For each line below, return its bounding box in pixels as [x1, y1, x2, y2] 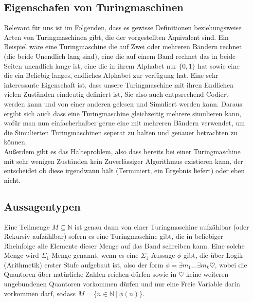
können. [4, 137, 27, 147]
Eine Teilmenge [4, 221, 50, 231]
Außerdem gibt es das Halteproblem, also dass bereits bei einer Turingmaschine [4, 146, 241, 156]
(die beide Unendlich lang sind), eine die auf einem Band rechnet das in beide [4, 51, 236, 61]
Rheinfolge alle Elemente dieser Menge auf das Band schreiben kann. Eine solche [4, 240, 245, 250]
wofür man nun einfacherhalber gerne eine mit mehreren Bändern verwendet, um [4, 118, 245, 128]
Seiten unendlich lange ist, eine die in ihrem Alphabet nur [4, 60, 177, 71]
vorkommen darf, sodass [4, 288, 76, 298]
